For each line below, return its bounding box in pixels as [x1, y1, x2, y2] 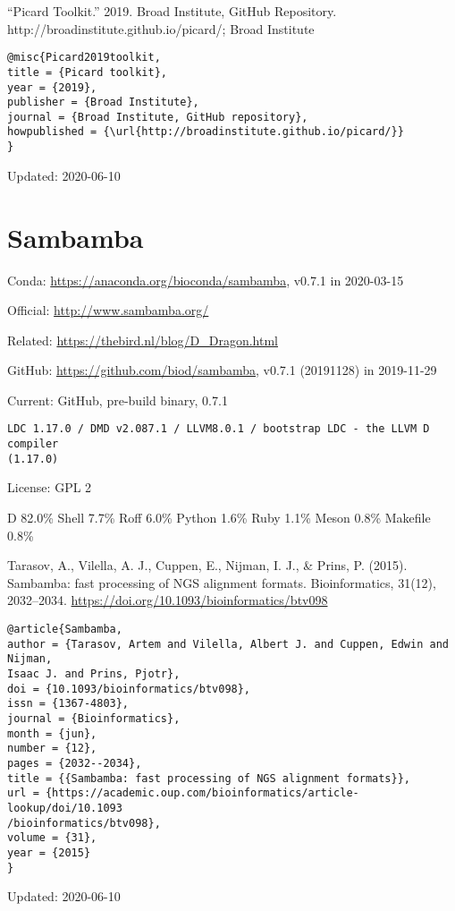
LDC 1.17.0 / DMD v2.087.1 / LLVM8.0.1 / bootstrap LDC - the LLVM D [7, 422, 430, 436]
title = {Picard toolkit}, [7, 65, 167, 79]
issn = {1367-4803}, [7, 697, 130, 711]
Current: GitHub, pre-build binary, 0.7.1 [7, 390, 228, 409]
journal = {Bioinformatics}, [7, 711, 181, 725]
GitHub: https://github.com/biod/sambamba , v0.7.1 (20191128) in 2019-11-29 [7, 361, 437, 379]
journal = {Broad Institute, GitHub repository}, [7, 110, 308, 123]
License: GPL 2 [7, 478, 92, 497]
